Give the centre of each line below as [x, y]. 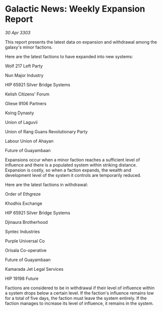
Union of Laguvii [21, 122]
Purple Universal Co [25, 241]
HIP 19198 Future [22, 278]
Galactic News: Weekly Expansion [75, 9]
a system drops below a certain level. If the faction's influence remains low [79, 293]
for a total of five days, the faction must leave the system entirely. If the [76, 298]
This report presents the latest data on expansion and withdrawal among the [81, 42]
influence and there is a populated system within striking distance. [71, 165]
